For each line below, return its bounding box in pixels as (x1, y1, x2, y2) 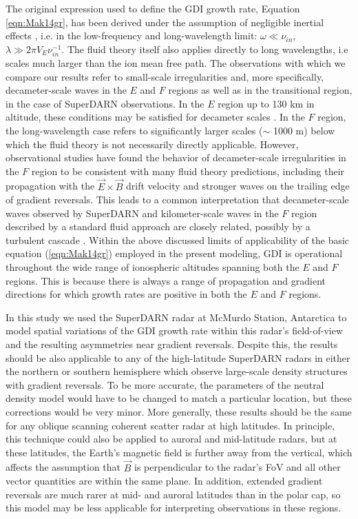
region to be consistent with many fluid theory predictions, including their (31, 163, 345, 178)
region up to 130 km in (218, 96, 315, 110)
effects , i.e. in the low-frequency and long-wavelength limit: (6, 28, 257, 43)
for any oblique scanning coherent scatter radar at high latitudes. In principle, (6, 418, 335, 432)
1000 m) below (273, 123, 335, 137)
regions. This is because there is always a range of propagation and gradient (6, 273, 326, 287)
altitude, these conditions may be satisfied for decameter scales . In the (6, 110, 305, 124)
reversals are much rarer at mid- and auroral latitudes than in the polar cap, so (6, 487, 341, 501)
